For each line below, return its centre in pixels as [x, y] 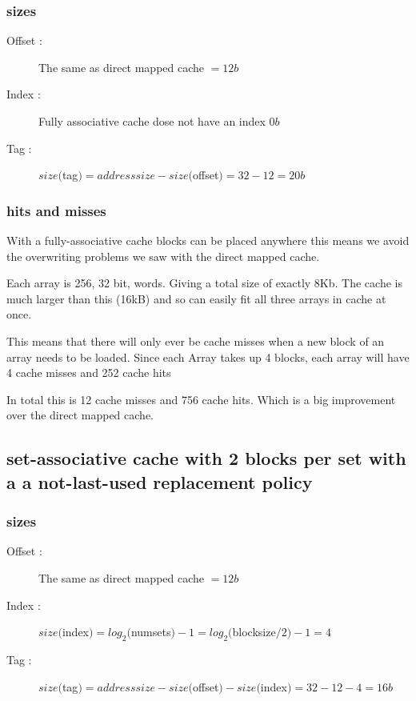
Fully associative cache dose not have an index [152, 121]
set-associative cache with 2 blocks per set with [206, 458]
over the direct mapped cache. [80, 415]
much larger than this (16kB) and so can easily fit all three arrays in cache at [196, 298]
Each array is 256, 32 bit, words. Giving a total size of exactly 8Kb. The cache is [204, 283]
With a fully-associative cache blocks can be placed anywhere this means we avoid [208, 240]
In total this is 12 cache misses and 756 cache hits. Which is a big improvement [201, 399]
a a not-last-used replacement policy [160, 481]
